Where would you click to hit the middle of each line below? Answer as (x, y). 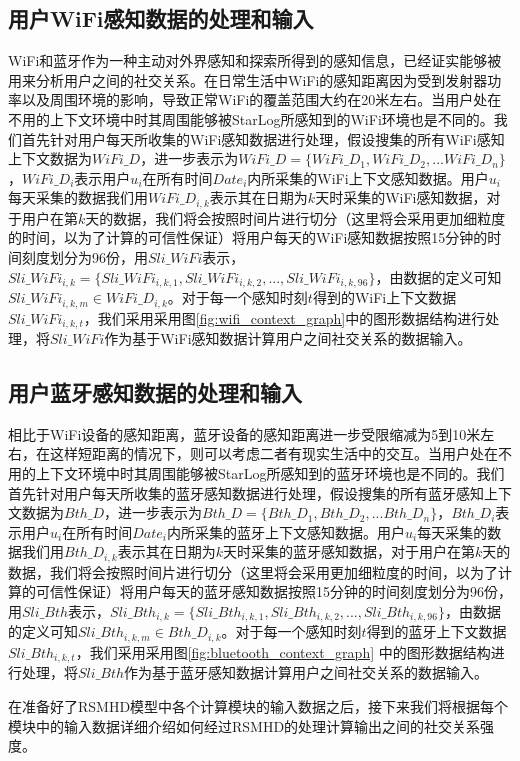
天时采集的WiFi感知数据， (401, 197)
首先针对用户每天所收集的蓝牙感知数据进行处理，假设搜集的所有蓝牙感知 (246, 492)
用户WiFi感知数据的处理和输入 (161, 18)
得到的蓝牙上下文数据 (436, 631)
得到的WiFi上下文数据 (384, 297)
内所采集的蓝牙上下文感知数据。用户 (285, 531)
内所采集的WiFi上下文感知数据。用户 (368, 177)
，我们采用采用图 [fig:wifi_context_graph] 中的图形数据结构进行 (284, 317)
